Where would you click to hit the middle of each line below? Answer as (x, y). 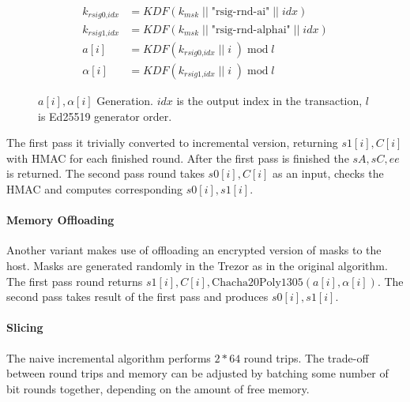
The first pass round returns (75, 281)
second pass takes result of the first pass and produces (137, 297)
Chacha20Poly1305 (258, 282)
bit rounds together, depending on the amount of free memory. (158, 388)
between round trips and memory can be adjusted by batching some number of (197, 373)
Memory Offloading (60, 220)
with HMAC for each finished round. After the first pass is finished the (178, 158)
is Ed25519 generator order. (105, 116)
